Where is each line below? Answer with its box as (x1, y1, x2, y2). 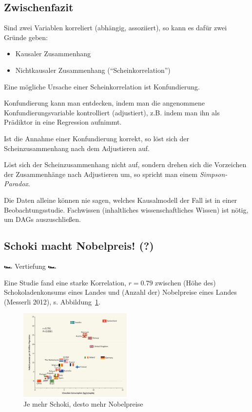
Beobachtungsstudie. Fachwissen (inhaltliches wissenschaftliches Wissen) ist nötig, (4, 204, 249, 215)
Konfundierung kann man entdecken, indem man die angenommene (4, 98, 205, 108)
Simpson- (199, 169, 228, 179)
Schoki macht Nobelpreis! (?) (4, 238, 154, 253)
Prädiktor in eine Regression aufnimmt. (4, 117, 122, 127)
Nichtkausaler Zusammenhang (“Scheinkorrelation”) (15, 65, 171, 75)
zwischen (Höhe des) (155, 277, 216, 287)
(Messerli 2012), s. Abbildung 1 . (4, 296, 100, 306)
